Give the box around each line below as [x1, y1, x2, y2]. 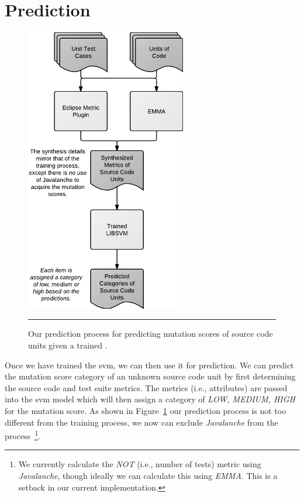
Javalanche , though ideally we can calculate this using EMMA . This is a [18, 470, 278, 482]
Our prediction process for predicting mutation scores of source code [28, 327, 273, 340]
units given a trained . [28, 339, 108, 351]
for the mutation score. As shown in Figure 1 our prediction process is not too [5, 405, 286, 416]
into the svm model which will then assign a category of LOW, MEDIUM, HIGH [5, 393, 295, 405]
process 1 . [5, 428, 40, 441]
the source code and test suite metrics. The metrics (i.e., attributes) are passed [5, 381, 288, 394]
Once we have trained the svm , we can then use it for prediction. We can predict [5, 358, 294, 371]
